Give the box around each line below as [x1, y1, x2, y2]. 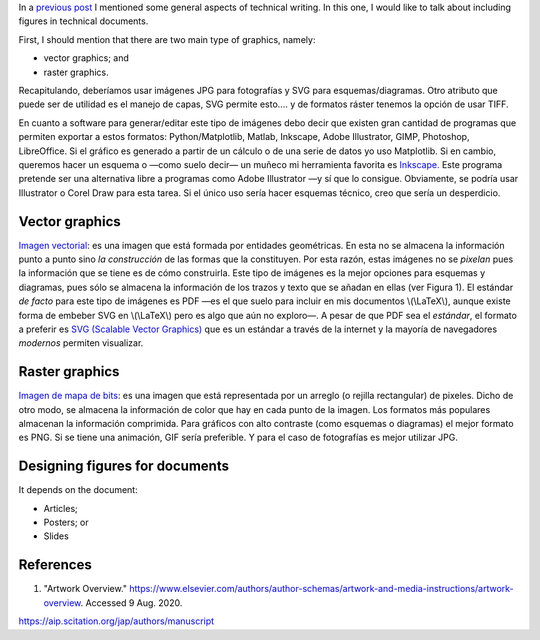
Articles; [43, 502, 79, 514]
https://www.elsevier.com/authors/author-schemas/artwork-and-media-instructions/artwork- [128, 583, 514, 595]
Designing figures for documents [18, 458, 230, 475]
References [18, 556, 92, 574]
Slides [43, 530, 69, 542]
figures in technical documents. [18, 15, 149, 27]
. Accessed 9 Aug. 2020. [80, 596, 183, 609]
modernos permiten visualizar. [18, 337, 144, 349]
